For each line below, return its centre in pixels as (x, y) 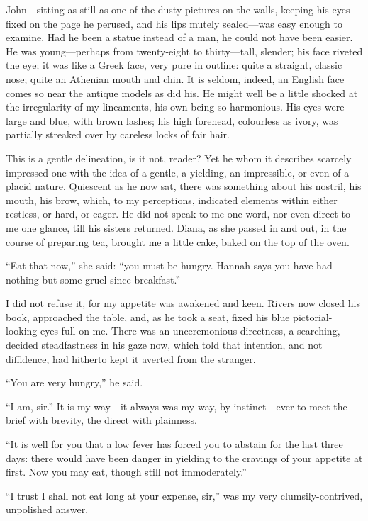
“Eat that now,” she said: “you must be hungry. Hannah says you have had (169, 265)
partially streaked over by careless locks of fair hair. (118, 134)
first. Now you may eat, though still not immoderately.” (126, 472)
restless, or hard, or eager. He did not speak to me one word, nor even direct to (178, 214)
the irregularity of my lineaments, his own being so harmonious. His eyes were (175, 107)
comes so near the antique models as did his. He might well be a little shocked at (182, 93)
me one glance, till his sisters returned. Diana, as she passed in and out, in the (176, 227)
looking (22, 331)
